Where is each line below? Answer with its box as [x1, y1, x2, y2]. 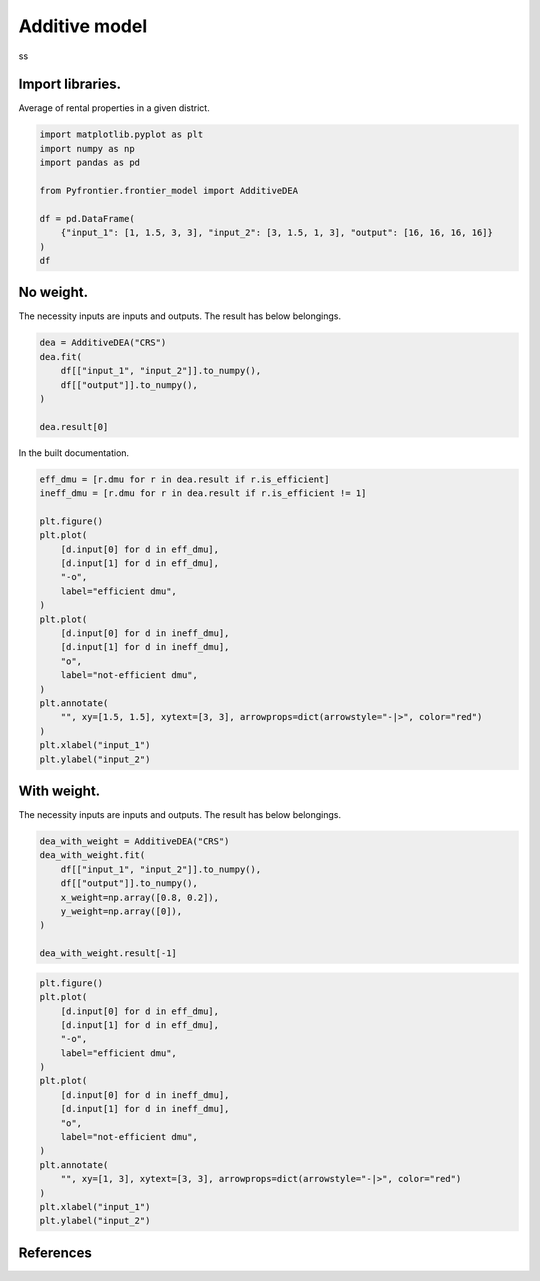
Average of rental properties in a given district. [18, 102, 210, 114]
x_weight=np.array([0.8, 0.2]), [60, 891, 220, 903]
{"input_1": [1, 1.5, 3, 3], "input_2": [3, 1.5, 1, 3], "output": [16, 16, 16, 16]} [60, 227, 494, 239]
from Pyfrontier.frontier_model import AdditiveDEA [39, 185, 299, 196]
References [18, 1244, 92, 1261]
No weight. [18, 284, 89, 301]
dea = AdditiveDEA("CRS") [39, 337, 167, 349]
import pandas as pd [39, 157, 140, 169]
